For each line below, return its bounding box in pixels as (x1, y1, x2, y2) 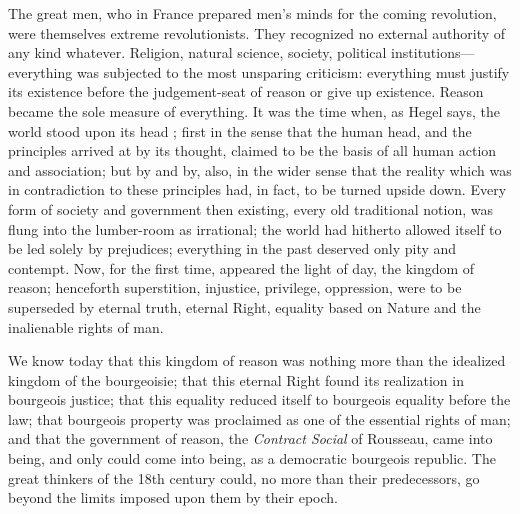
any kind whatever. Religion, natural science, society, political (8, 42, 387, 63)
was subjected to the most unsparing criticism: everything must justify (76, 61, 510, 82)
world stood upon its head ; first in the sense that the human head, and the (8, 120, 472, 141)
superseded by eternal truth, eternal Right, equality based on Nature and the (8, 296, 481, 317)
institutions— (391, 42, 475, 63)
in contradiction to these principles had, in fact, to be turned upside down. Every (8, 179, 507, 200)
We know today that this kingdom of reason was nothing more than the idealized (8, 350, 506, 371)
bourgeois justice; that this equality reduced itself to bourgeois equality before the (8, 389, 511, 410)
